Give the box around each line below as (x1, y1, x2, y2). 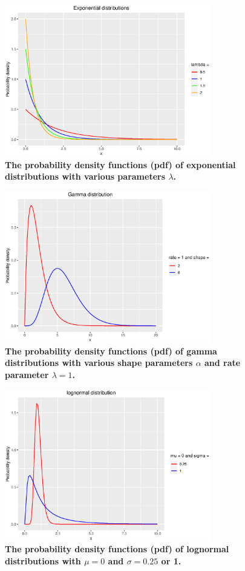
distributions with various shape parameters (5, 356, 193, 369)
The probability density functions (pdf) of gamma (5, 344, 217, 357)
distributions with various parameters (5, 170, 166, 183)
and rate (204, 356, 241, 369)
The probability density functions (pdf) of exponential (5, 158, 236, 171)
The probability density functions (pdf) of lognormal (5, 543, 229, 555)
